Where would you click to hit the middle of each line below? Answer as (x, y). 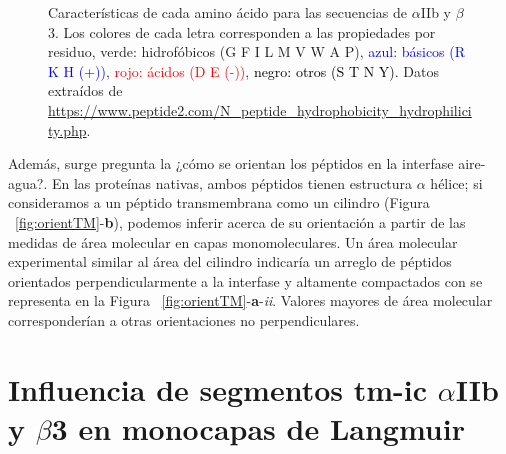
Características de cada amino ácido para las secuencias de (228, 12)
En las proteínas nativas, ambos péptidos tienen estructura (232, 182)
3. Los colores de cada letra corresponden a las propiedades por (242, 31)
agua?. (28, 182)
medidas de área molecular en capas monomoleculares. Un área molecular (233, 241)
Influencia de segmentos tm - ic (218, 388)
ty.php (67, 129)
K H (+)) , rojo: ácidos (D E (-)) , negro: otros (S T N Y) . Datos (244, 70)
